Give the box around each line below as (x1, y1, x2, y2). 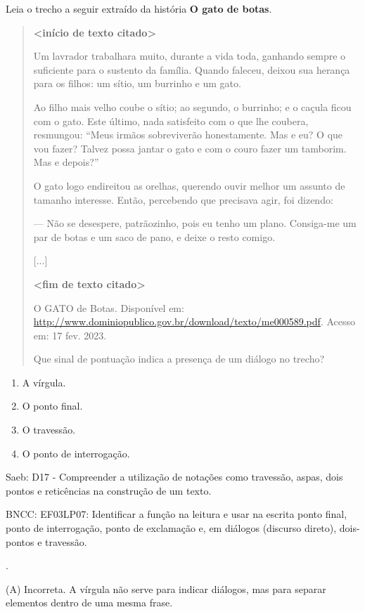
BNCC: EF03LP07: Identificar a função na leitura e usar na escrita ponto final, (6, 507, 347, 521)
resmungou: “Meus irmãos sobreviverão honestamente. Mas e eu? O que (33, 127, 343, 142)
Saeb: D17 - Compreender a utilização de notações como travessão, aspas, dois (6, 469, 343, 484)
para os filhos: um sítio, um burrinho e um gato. (33, 76, 241, 91)
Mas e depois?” (33, 155, 99, 169)
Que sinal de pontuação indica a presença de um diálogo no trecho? (33, 351, 325, 366)
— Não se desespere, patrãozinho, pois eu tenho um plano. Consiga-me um (33, 216, 357, 230)
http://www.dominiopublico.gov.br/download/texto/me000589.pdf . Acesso (33, 314, 356, 329)
